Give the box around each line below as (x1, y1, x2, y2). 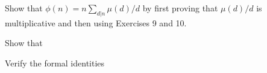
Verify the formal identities (5, 56, 105, 69)
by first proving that (142, 2, 218, 14)
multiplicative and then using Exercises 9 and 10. (5, 16, 187, 29)
